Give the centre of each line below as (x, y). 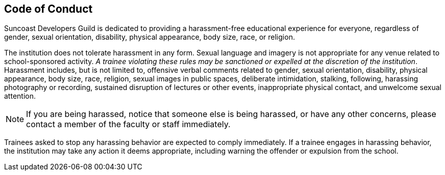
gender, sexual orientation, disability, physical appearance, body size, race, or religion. (150, 37)
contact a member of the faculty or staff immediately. (128, 124)
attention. (20, 96)
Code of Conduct (48, 9)
